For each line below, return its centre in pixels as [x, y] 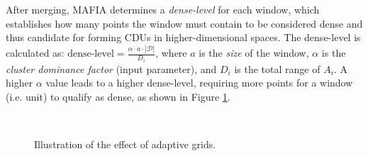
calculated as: [35, 53]
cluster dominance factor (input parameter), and [111, 68]
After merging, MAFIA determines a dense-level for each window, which [163, 9]
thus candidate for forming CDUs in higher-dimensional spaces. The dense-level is [183, 37]
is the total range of [277, 68]
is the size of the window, [254, 53]
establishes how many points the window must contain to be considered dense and [184, 23]
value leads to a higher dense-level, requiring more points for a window [199, 83]
